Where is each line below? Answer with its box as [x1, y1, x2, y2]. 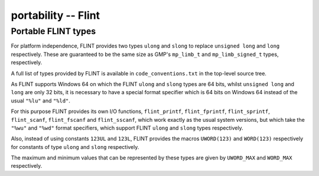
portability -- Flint [11, 9, 100, 22]
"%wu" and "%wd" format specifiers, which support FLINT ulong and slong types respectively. [11, 124, 243, 131]
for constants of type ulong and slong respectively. [11, 143, 139, 150]
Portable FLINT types [11, 26, 96, 36]
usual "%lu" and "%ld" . [11, 97, 71, 104]
